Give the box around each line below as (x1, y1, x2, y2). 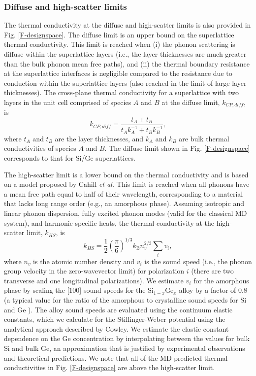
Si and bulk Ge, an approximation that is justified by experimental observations (4, 342, 245, 353)
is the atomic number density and (33, 256, 135, 266)
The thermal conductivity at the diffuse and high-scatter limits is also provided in (4, 20, 251, 30)
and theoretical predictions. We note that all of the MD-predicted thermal (4, 352, 228, 363)
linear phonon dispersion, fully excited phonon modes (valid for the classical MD (4, 208, 247, 218)
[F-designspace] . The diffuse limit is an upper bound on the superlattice (18, 29, 234, 39)
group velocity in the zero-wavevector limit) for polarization (4, 266, 185, 276)
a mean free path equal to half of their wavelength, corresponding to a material (4, 188, 243, 199)
